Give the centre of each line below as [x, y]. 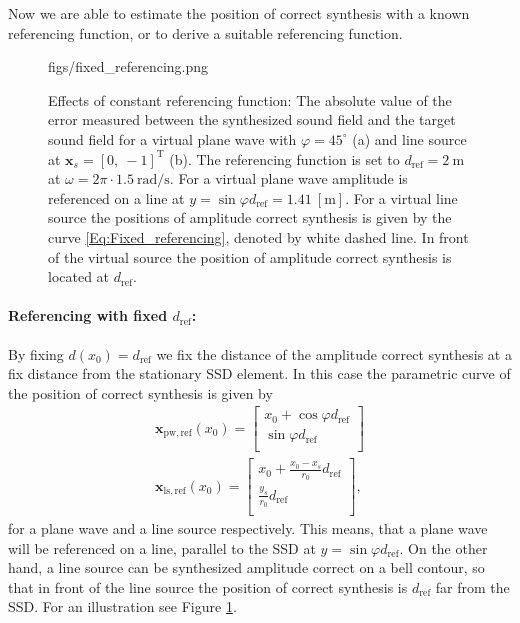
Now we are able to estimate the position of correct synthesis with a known [239, 13]
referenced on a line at [116, 197]
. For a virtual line [401, 197]
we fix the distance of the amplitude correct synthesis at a [334, 353]
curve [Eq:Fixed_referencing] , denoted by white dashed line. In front [258, 236]
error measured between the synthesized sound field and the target [252, 119]
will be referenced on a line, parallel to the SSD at [162, 547]
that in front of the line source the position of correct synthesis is [208, 586]
